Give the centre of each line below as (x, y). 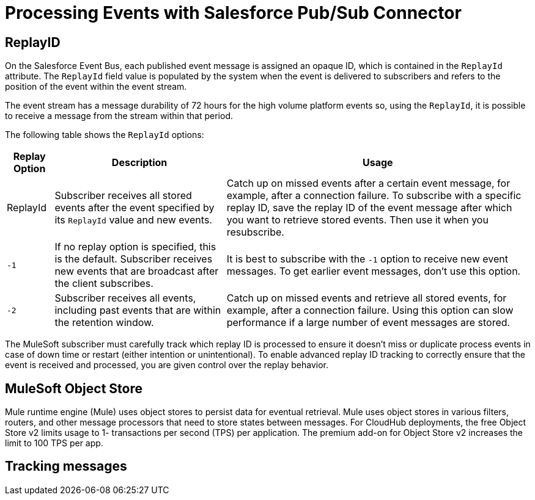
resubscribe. (255, 232)
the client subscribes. (104, 284)
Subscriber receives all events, (125, 298)
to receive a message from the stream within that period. (119, 116)
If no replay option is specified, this (135, 247)
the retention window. (104, 323)
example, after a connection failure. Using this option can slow (370, 310)
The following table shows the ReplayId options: (105, 135)
